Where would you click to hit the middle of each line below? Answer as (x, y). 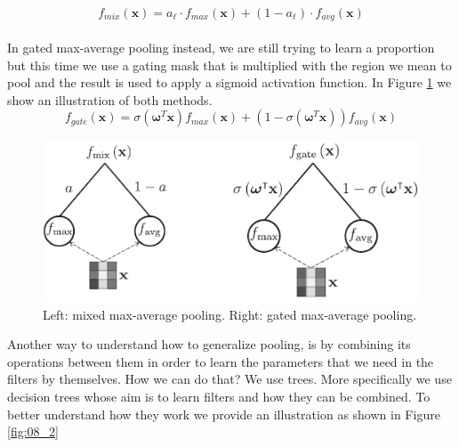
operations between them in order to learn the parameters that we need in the (221, 361)
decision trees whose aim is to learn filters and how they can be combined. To (219, 396)
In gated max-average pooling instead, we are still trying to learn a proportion (221, 48)
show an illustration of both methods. (110, 99)
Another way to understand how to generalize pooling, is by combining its (209, 344)
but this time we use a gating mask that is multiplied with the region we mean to (229, 65)
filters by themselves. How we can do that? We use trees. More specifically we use (229, 379)
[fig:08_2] (33, 431)
